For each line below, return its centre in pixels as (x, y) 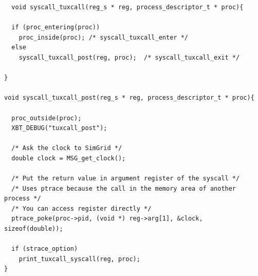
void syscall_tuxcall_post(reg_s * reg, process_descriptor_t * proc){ (129, 98)
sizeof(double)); (34, 229)
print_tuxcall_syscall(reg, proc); (79, 259)
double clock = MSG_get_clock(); (69, 158)
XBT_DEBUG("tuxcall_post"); (59, 128)
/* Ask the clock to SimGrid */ (67, 148)
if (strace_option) (45, 249)
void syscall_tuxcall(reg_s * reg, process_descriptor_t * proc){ (127, 7)
